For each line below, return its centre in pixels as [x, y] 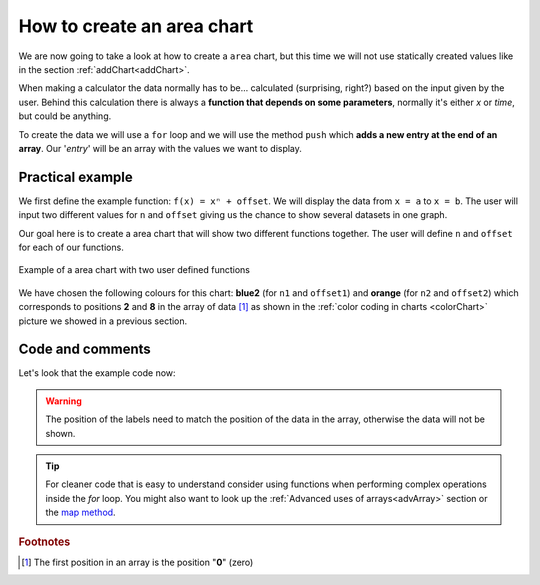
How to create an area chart [136, 26]
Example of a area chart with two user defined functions [134, 270]
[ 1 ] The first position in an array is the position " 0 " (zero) [137, 562]
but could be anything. [65, 116]
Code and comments [85, 349]
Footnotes [44, 542]
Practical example [76, 176]
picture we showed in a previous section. [103, 321]
